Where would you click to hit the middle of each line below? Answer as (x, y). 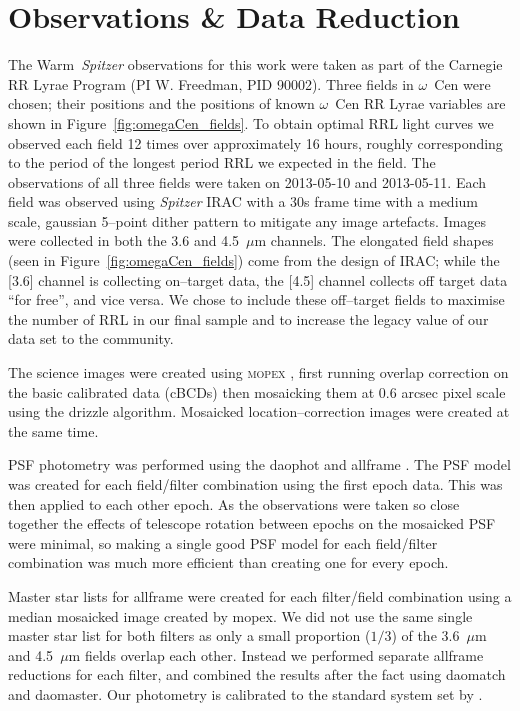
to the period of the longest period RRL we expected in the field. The (222, 162)
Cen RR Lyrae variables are (420, 103)
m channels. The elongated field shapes (374, 240)
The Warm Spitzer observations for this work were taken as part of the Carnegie (255, 64)
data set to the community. (91, 338)
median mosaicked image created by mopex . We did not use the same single (240, 615)
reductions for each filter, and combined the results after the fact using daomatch (257, 674)
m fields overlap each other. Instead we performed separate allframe (276, 654)
